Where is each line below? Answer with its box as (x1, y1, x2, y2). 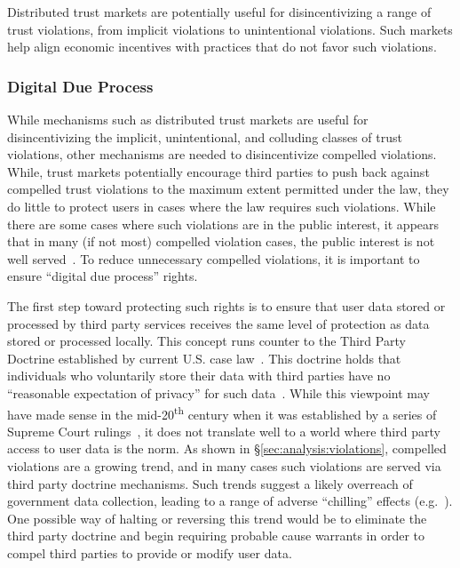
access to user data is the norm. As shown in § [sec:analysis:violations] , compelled (7, 439, 447, 458)
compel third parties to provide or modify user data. (7, 543, 292, 562)
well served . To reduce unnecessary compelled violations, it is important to (7, 249, 420, 268)
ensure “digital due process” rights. (7, 267, 198, 285)
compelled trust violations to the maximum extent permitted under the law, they (7, 180, 449, 198)
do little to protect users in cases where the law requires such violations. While (7, 196, 436, 215)
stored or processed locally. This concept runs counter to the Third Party (7, 332, 406, 350)
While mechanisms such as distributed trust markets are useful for (7, 110, 369, 128)
